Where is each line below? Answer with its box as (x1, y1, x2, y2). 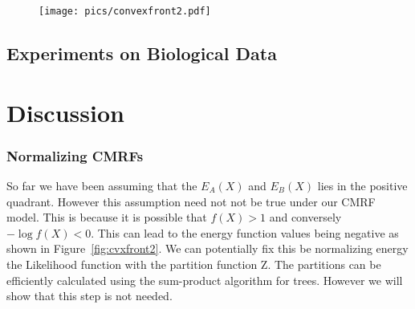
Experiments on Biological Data (6, 41, 277, 66)
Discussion (6, 96, 124, 128)
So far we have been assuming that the (6, 177, 197, 194)
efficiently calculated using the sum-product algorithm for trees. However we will (6, 271, 403, 288)
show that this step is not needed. (6, 287, 173, 304)
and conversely (269, 209, 342, 226)
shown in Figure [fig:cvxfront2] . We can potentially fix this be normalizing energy (6, 240, 409, 257)
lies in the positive (317, 177, 408, 194)
